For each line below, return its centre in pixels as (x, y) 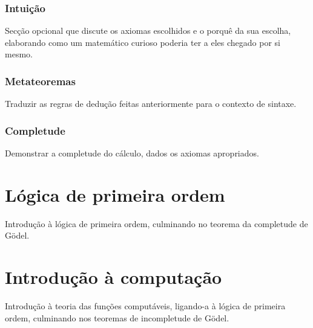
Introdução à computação (114, 277)
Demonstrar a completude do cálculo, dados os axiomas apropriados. (132, 153)
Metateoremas (40, 81)
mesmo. (19, 54)
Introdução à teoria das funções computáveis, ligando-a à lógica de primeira (145, 306)
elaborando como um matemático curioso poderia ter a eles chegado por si (143, 42)
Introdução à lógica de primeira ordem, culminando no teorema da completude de (156, 223)
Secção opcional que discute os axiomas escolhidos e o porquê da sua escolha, (148, 31)
